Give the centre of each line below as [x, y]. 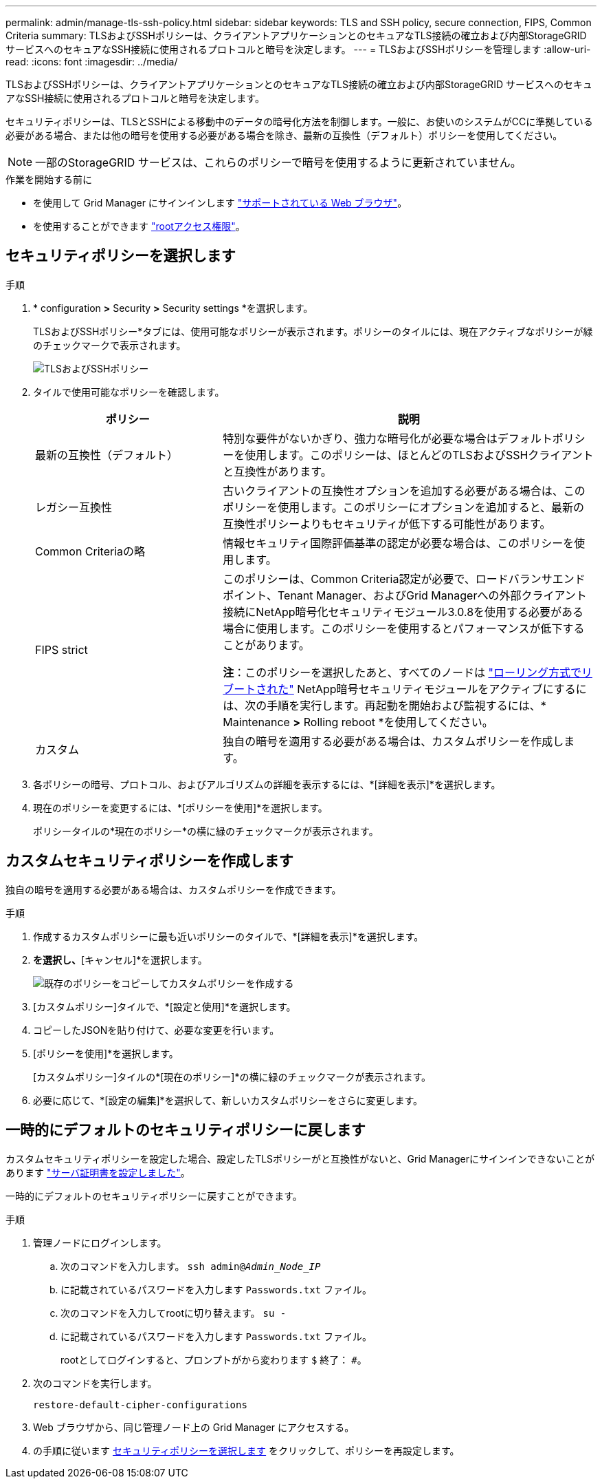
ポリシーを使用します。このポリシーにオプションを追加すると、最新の [404, 507]
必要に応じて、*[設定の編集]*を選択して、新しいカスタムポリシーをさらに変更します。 [228, 1100]
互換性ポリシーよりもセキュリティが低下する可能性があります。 [387, 523]
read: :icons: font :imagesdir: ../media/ [92, 62]
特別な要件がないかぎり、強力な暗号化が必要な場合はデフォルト [388, 438]
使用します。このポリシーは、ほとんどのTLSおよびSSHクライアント [419, 455]
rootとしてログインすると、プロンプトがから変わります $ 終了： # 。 [214, 1359]
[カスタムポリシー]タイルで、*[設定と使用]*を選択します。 [165, 1006]
